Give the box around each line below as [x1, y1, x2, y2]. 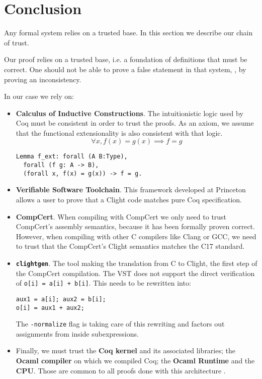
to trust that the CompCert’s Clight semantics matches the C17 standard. [16, 241, 245, 251]
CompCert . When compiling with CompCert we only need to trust [16, 211, 227, 222]
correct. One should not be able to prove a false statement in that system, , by [4, 64, 246, 74]
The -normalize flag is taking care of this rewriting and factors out [16, 318, 225, 329]
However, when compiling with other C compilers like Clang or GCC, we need [16, 231, 256, 241]
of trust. [4, 37, 29, 47]
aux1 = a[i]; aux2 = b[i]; [16, 295, 106, 303]
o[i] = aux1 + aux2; [16, 304, 84, 311]
